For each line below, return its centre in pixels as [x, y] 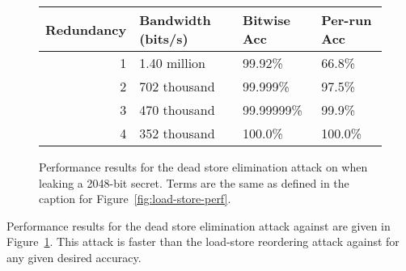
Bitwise [267, 20]
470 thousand [177, 110]
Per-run [347, 20]
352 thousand [177, 133]
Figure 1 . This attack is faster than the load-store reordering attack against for [203, 241]
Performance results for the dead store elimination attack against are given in [199, 225]
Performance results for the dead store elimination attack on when [203, 167]
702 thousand [177, 86]
